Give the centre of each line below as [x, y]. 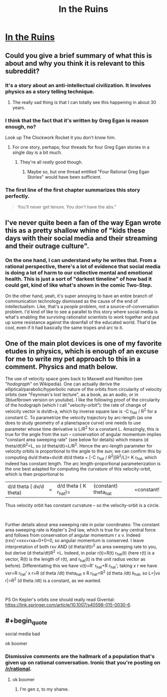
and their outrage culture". [47, 246]
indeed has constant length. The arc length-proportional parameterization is [83, 464]
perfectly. [17, 196]
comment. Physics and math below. [61, 367]
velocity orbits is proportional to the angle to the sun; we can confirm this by [83, 451]
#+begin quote [26, 621]
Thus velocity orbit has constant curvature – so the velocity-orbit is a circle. [83, 505]
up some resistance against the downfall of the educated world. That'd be [81, 323]
